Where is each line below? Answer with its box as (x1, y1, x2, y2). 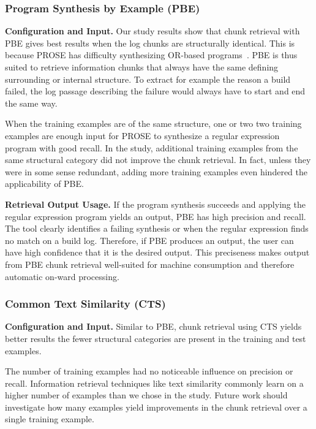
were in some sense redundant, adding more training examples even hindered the (5, 165, 307, 178)
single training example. (5, 412, 94, 425)
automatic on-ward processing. (5, 270, 119, 283)
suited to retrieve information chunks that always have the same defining (5, 61, 279, 73)
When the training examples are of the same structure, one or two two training (5, 117, 302, 130)
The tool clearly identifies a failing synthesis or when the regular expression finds (5, 222, 309, 235)
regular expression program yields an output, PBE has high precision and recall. (5, 210, 306, 222)
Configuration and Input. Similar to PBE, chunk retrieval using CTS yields (5, 320, 302, 333)
